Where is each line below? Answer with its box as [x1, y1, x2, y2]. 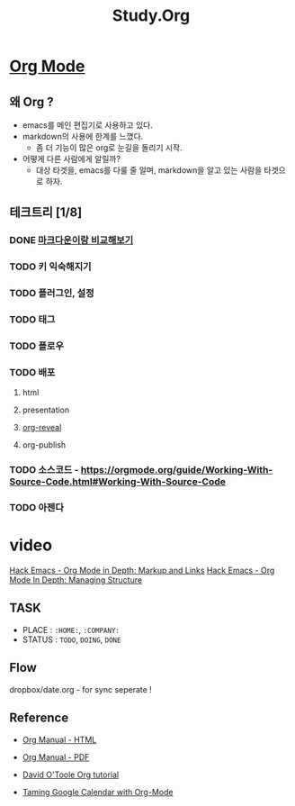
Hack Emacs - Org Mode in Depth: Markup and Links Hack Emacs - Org [9, 565, 275, 576]
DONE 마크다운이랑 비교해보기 [9, 234, 134, 247]
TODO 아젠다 [9, 502, 65, 514]
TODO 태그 [9, 313, 56, 326]
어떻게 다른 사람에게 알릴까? [22, 154, 121, 164]
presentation [22, 404, 70, 415]
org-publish [22, 439, 67, 450]
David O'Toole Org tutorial [22, 769, 120, 780]
